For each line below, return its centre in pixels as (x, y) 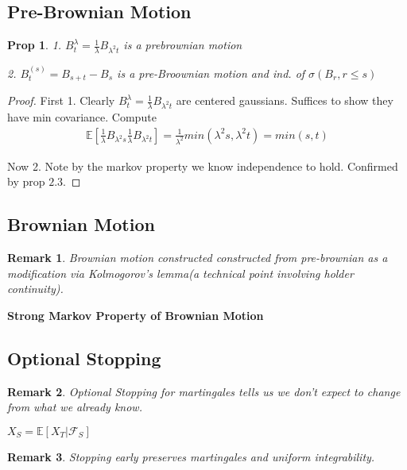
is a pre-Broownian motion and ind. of (211, 73)
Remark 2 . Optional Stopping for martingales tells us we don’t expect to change (204, 391)
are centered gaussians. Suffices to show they (285, 100)
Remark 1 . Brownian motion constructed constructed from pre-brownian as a (198, 258)
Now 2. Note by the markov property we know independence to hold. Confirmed (203, 166)
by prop (26, 181)
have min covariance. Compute (82, 117)
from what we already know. (75, 407)
